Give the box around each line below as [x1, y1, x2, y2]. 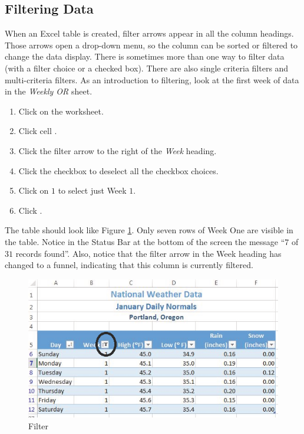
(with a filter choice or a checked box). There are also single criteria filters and [5, 61, 289, 74]
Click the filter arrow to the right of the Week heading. [18, 144, 217, 156]
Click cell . [18, 125, 57, 137]
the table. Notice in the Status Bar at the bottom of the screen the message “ [5, 235, 285, 247]
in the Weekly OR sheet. [5, 85, 92, 97]
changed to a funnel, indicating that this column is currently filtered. [5, 259, 253, 271]
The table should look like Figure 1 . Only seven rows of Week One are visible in [5, 224, 293, 236]
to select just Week [58, 184, 127, 197]
